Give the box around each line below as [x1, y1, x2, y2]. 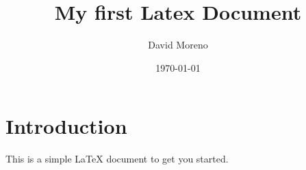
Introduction [5, 112, 127, 140]
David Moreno [148, 38, 208, 52]
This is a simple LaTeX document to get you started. [5, 152, 229, 166]
